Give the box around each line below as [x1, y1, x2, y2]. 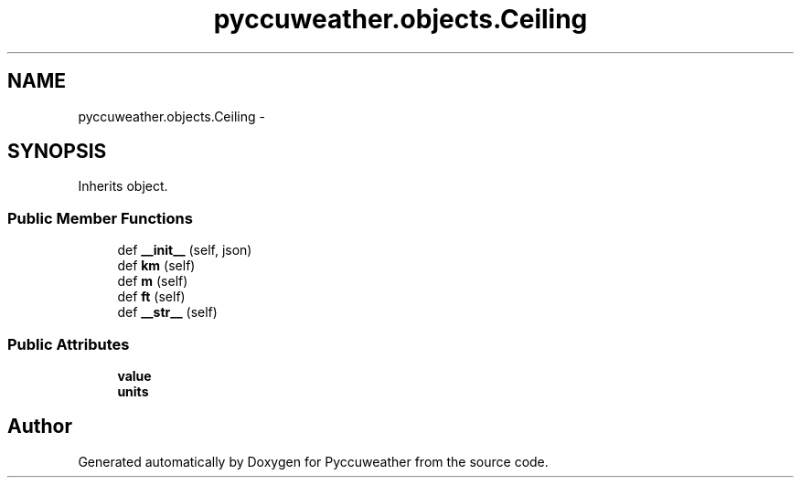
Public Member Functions [7, 208, 193, 227]
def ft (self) [117, 289, 186, 305]
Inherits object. [78, 178, 168, 195]
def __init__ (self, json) [117, 242, 252, 258]
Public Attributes [7, 334, 130, 353]
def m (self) [117, 273, 188, 290]
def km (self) [117, 258, 196, 274]
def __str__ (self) [117, 304, 218, 321]
